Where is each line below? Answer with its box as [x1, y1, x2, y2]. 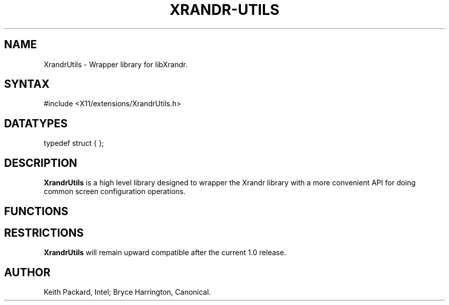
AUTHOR [4, 265, 51, 279]
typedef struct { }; [44, 139, 104, 148]
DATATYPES [4, 117, 68, 130]
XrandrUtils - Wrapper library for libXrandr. [44, 60, 188, 69]
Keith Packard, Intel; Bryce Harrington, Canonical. [44, 288, 211, 297]
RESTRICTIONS [4, 226, 84, 239]
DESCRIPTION [4, 156, 77, 169]
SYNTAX [4, 78, 50, 91]
